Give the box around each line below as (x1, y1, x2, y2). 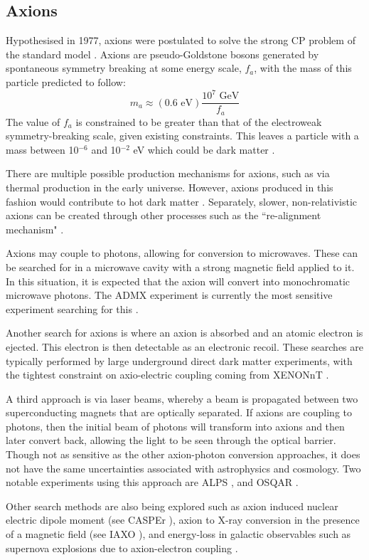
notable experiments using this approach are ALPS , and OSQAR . (6, 475, 299, 490)
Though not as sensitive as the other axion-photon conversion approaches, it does (6, 447, 360, 462)
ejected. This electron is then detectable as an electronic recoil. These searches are (6, 339, 363, 354)
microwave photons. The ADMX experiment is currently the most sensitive (6, 287, 333, 302)
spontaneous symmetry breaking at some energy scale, (6, 60, 242, 75)
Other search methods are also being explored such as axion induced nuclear (6, 498, 338, 513)
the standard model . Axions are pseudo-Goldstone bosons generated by (6, 46, 319, 61)
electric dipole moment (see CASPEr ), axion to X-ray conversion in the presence (6, 512, 360, 527)
